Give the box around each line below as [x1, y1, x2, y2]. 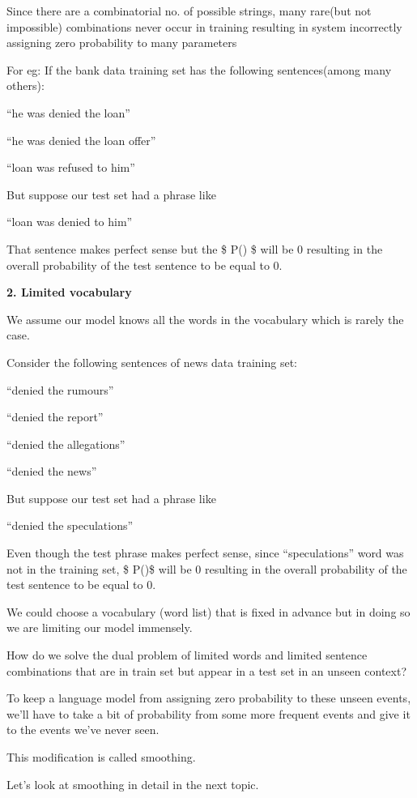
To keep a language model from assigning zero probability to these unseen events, [6, 689, 411, 706]
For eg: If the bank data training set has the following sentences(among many [6, 61, 392, 78]
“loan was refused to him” [6, 159, 135, 176]
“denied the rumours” [6, 381, 114, 398]
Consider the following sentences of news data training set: [6, 353, 298, 370]
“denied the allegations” [6, 435, 126, 452]
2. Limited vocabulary [6, 284, 132, 301]
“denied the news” [6, 463, 97, 480]
